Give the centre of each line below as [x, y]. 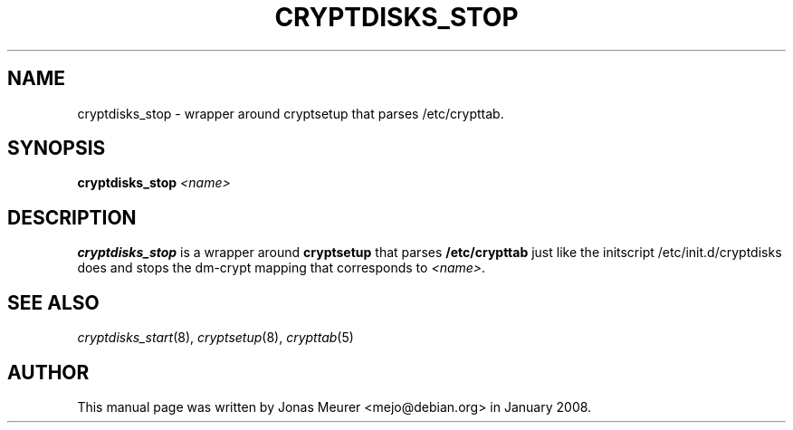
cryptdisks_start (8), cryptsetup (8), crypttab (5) [215, 338]
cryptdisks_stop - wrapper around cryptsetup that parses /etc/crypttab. [291, 113]
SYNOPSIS [57, 148]
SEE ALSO [53, 302]
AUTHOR [48, 372]
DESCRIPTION [72, 217]
